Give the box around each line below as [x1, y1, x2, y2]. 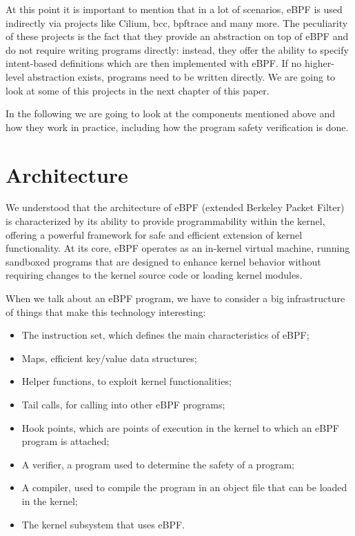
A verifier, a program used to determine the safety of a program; [21, 457, 294, 471]
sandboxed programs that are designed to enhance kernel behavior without [6, 254, 321, 268]
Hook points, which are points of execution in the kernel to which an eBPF [21, 420, 339, 435]
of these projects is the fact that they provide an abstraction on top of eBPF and [6, 29, 349, 43]
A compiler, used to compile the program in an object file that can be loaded [21, 480, 347, 495]
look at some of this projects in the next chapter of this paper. [6, 83, 270, 97]
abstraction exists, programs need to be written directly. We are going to [27, 69, 336, 83]
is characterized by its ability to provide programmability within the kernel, [6, 214, 325, 228]
